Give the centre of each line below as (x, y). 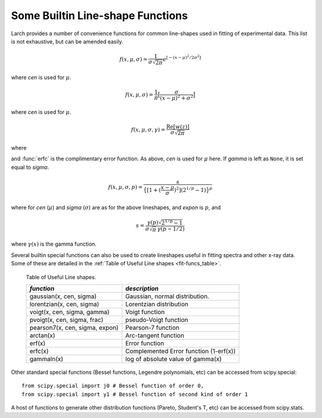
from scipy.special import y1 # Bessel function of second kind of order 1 (135, 394)
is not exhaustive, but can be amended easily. (67, 41)
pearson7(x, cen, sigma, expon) (74, 327)
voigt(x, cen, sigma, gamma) (69, 312)
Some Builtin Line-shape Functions (99, 16)
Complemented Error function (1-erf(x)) (181, 351)
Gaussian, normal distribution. (168, 296)
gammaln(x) (47, 359)
